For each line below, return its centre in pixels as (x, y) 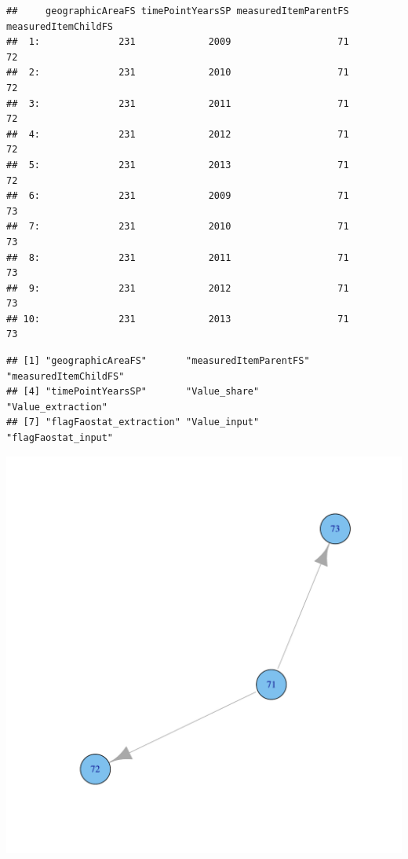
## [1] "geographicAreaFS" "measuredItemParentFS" (158, 361)
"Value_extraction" (57, 407)
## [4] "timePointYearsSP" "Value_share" (133, 392)
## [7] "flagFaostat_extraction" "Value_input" (133, 422)
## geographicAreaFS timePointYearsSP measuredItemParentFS (178, 11)
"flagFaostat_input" (60, 438)
